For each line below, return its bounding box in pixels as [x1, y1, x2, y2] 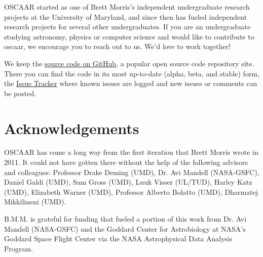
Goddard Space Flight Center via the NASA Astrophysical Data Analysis [4, 233, 233, 244]
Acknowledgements [4, 117, 139, 138]
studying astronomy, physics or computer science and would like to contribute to [4, 31, 254, 41]
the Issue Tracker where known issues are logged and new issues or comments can [4, 78, 257, 89]
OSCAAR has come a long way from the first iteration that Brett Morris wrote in [4, 147, 258, 157]
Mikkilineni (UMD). [4, 196, 66, 207]
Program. [4, 243, 33, 253]
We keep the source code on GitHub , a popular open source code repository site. [4, 58, 254, 68]
